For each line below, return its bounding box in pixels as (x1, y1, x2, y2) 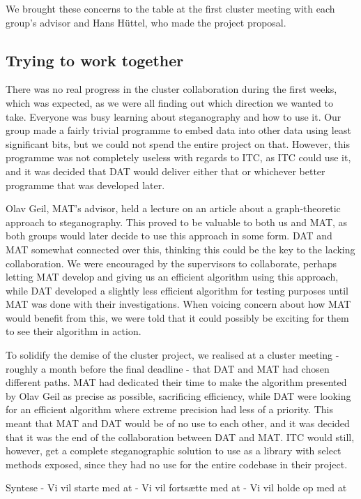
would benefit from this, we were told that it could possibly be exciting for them (6, 310, 349, 325)
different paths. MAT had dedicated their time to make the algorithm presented (6, 375, 347, 389)
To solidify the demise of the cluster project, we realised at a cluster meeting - (6, 348, 339, 362)
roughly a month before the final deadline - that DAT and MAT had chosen (6, 361, 330, 375)
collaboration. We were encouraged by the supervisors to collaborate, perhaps (6, 255, 337, 270)
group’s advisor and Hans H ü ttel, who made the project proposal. (6, 15, 286, 29)
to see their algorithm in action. (6, 324, 141, 338)
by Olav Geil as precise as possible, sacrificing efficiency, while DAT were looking (6, 388, 351, 403)
